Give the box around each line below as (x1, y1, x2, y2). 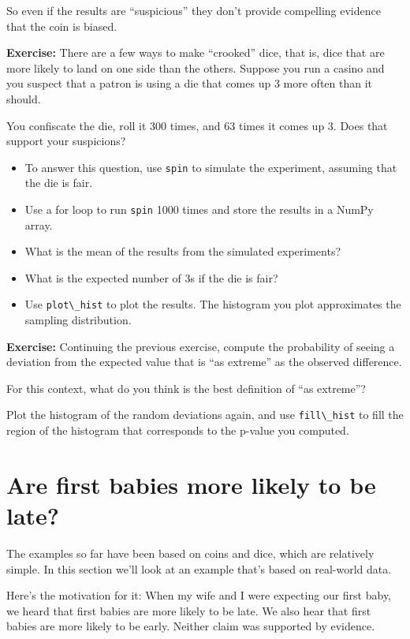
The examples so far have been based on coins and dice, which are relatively (6, 545, 375, 562)
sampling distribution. (24, 312, 132, 328)
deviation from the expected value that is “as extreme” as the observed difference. (6, 353, 402, 370)
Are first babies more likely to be (6, 468, 376, 500)
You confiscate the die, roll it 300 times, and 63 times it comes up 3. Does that (6, 117, 388, 133)
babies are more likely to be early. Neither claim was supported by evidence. (6, 618, 375, 634)
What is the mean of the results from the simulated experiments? (24, 243, 341, 260)
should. (6, 90, 41, 106)
